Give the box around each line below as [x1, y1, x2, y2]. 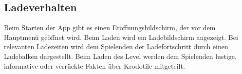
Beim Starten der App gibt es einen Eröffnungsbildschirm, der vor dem [4, 22, 216, 33]
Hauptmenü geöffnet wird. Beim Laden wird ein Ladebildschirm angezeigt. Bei [4, 32, 238, 42]
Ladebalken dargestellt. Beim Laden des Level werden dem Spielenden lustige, [4, 51, 237, 61]
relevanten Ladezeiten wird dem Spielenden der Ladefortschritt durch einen [4, 41, 228, 52]
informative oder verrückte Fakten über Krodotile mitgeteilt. [4, 60, 185, 71]
